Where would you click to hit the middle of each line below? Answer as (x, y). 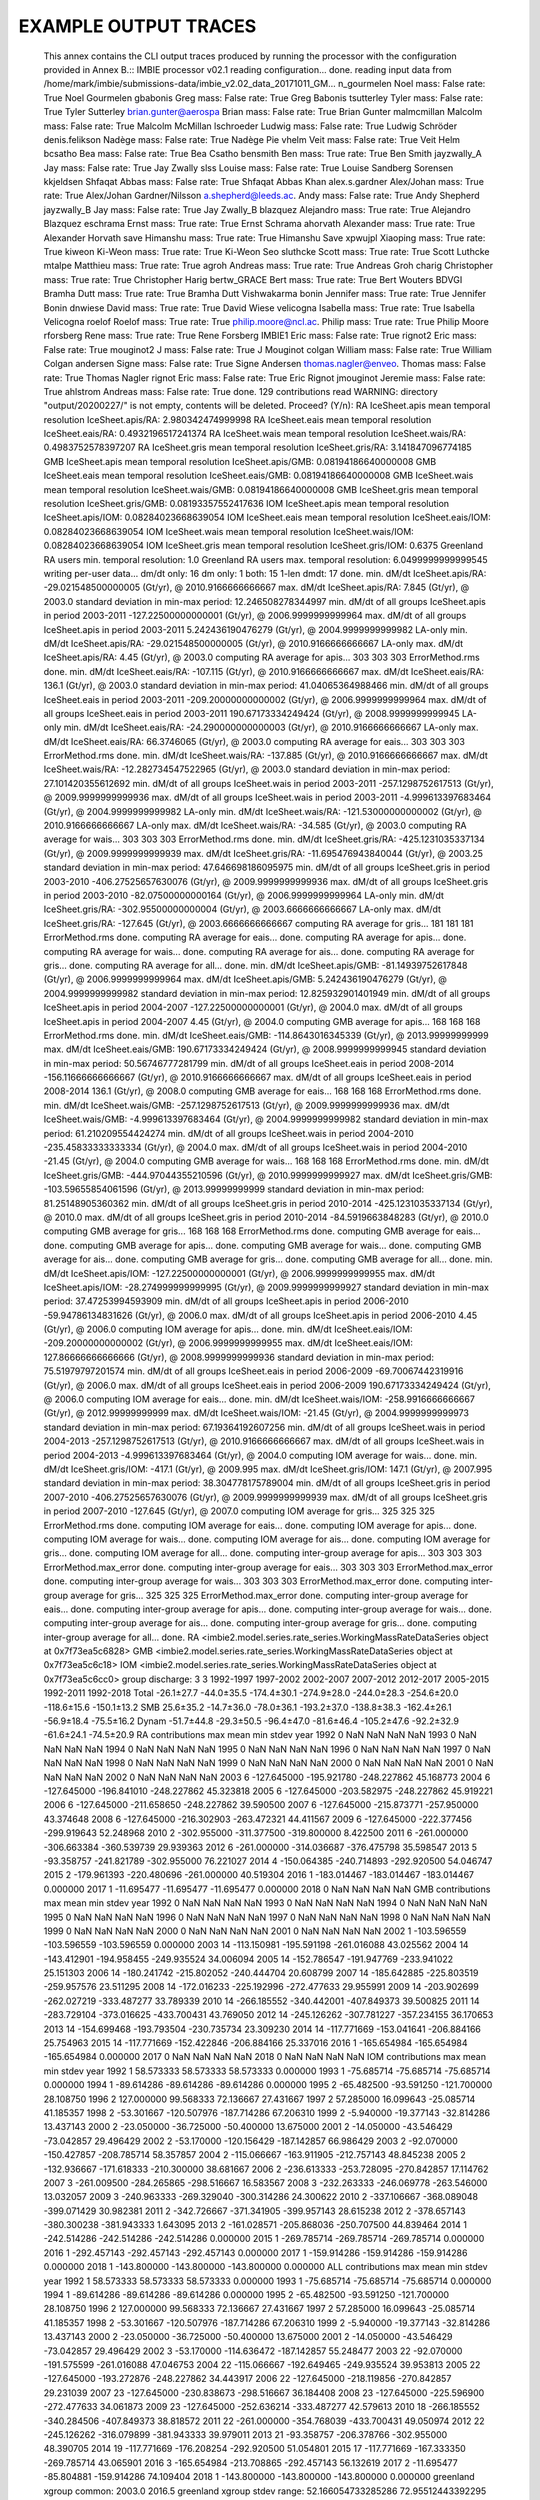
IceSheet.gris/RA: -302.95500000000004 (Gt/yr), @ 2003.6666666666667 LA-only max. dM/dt (242, 909)
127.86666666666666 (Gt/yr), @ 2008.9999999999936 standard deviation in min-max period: (239, 1357)
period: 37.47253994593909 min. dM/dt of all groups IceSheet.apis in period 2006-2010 (226, 1301)
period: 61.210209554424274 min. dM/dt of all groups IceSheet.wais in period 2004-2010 (228, 1133)
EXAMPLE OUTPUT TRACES (137, 26)
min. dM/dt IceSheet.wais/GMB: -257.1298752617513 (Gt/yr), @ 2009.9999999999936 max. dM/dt (246, 1105)
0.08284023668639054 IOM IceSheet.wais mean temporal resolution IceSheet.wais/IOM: (228, 531)
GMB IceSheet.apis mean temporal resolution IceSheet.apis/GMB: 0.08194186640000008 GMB (240, 461)
